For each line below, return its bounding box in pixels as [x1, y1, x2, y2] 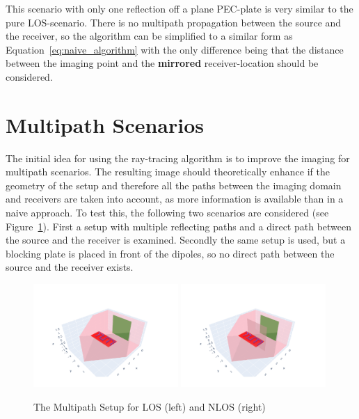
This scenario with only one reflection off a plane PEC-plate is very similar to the [6, 1, 353, 15]
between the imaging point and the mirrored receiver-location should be [6, 56, 319, 70]
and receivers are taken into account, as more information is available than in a [6, 191, 344, 206]
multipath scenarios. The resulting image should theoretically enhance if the [6, 164, 330, 179]
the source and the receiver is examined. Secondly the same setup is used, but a [6, 232, 346, 247]
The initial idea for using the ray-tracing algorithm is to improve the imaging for [6, 150, 350, 165]
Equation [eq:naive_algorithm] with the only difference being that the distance [6, 42, 344, 56]
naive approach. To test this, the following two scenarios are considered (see [6, 205, 329, 220]
